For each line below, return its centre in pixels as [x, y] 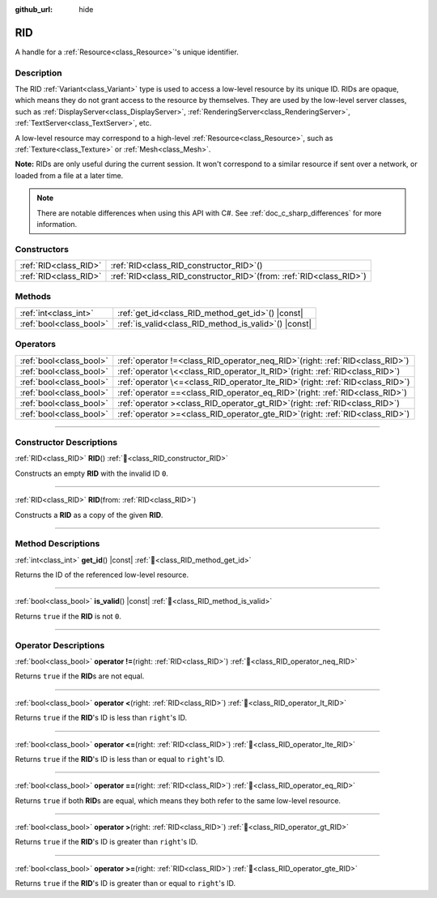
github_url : [34, 9]
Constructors [42, 249]
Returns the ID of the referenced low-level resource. [102, 575]
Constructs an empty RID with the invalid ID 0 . [92, 473]
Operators [36, 344]
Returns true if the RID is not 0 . [68, 616]
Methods [33, 297]
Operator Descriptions [60, 645]
